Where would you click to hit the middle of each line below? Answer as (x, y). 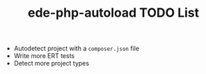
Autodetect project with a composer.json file (77, 49)
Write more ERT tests (44, 56)
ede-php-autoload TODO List (113, 13)
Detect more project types (51, 64)
